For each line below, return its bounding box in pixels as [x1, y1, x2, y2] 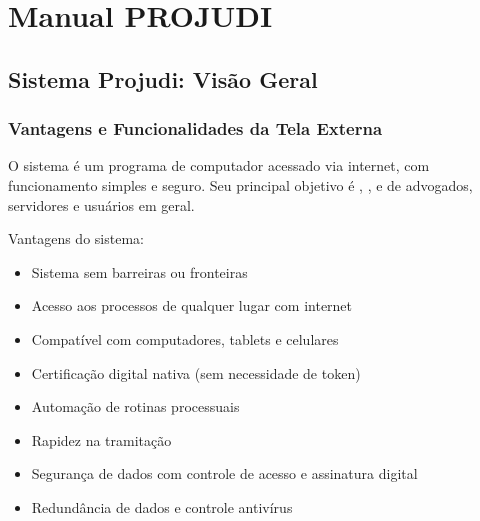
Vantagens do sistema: [8, 228, 144, 249]
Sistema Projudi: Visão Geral [8, 63, 318, 94]
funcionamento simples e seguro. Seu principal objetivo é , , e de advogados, [8, 174, 473, 195]
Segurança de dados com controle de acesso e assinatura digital [31, 463, 418, 484]
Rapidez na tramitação [31, 429, 172, 450]
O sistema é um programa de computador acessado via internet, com [8, 155, 430, 176]
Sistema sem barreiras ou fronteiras [31, 261, 248, 282]
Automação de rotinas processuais [31, 396, 240, 417]
